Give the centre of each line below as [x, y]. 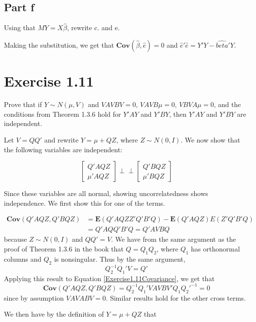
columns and [23, 259]
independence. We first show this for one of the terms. [84, 203]
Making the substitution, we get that [59, 45]
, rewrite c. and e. [93, 27]
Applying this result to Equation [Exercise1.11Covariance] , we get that [109, 278]
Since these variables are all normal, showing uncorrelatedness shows [106, 193]
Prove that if [23, 104]
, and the [227, 104]
